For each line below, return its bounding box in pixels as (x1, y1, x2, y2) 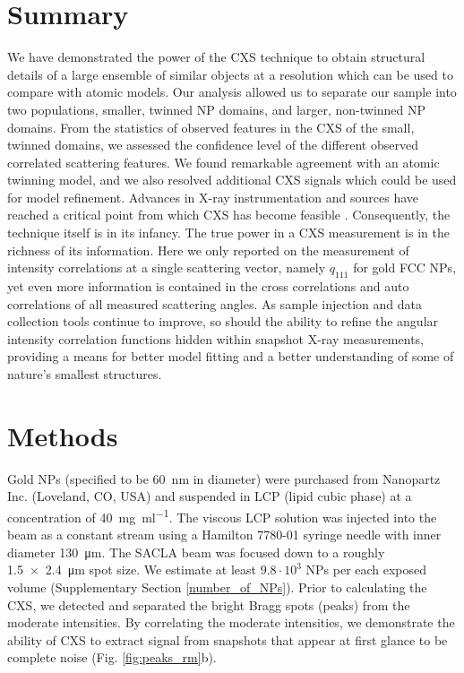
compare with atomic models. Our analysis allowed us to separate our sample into (7, 82, 457, 101)
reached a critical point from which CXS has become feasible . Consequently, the (7, 205, 451, 224)
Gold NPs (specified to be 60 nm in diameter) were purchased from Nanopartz (7, 469, 441, 487)
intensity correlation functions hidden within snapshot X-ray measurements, (7, 329, 424, 348)
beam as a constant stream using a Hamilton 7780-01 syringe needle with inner (7, 525, 442, 544)
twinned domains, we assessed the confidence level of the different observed (7, 135, 418, 154)
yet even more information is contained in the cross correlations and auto (7, 277, 409, 296)
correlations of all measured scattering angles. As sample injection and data (7, 294, 422, 313)
